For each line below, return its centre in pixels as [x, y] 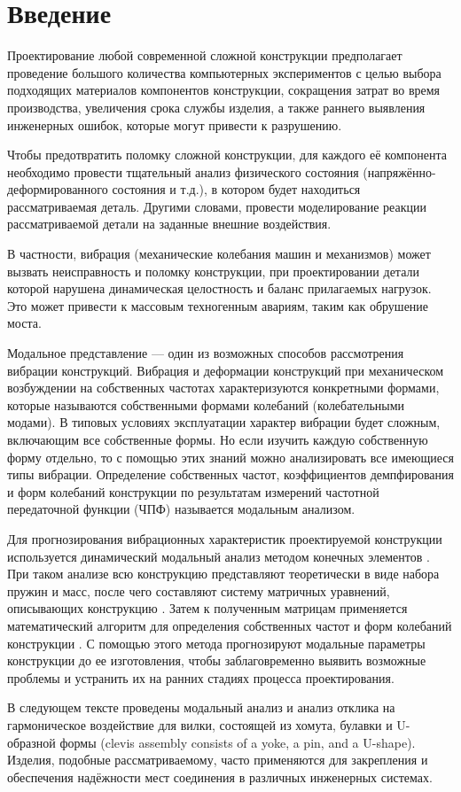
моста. [24, 323]
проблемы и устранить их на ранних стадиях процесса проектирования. [201, 677]
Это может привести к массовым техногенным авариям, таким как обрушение [218, 305]
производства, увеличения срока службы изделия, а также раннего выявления [216, 107]
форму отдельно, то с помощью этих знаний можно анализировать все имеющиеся [231, 457]
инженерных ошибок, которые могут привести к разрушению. [175, 124]
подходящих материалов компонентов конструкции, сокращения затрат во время [224, 90]
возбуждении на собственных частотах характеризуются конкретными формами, [223, 388]
